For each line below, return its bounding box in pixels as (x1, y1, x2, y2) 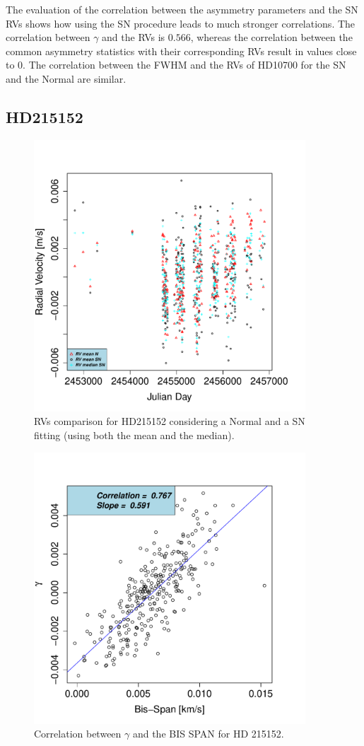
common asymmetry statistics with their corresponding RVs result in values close (6, 43, 357, 58)
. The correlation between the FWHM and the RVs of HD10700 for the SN (23, 57, 346, 72)
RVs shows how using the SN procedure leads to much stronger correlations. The (6, 16, 356, 30)
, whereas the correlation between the (190, 30, 353, 45)
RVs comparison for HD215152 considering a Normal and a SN (34, 414, 305, 429)
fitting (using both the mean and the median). (34, 427, 235, 442)
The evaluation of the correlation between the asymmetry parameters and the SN (6, 2, 358, 16)
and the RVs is (102, 30, 165, 45)
